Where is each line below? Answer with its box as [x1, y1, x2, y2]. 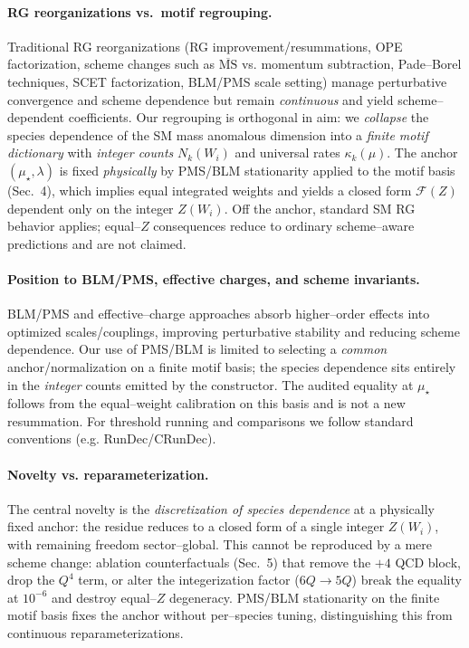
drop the [7, 570, 55, 589]
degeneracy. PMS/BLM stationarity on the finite [168, 587, 440, 606]
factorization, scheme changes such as [7, 54, 215, 73]
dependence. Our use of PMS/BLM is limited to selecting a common [7, 339, 388, 358]
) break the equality [351, 570, 462, 589]
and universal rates [234, 143, 340, 162]
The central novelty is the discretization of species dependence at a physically [7, 499, 435, 518]
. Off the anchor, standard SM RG [224, 198, 416, 217]
